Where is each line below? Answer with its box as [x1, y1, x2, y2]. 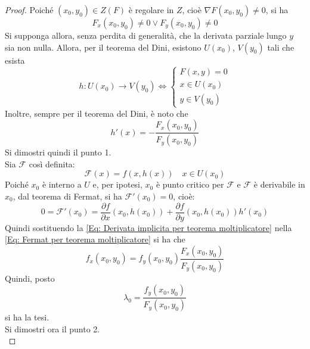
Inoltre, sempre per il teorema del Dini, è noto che [5, 107, 188, 119]
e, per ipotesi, [92, 178, 142, 191]
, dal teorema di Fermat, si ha [13, 190, 122, 202]
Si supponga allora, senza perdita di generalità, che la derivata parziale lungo [5, 29, 287, 41]
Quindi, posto [5, 272, 55, 284]
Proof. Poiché [5, 4, 54, 15]
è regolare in [128, 4, 174, 15]
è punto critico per [156, 178, 224, 191]
